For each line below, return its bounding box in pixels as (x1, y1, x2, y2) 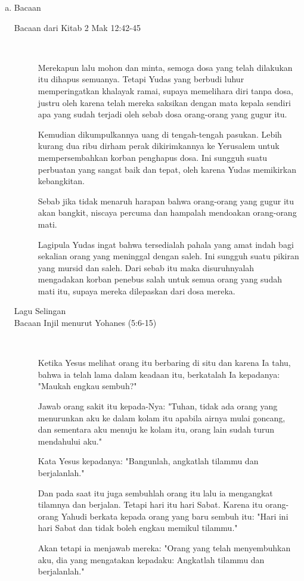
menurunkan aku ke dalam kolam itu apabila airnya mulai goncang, (38, 411, 286, 424)
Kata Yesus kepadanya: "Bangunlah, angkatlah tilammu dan (38, 455, 259, 467)
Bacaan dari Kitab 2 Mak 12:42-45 (14, 21, 141, 33)
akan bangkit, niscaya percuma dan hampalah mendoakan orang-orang (38, 206, 297, 219)
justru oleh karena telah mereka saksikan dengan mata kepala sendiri (38, 96, 291, 108)
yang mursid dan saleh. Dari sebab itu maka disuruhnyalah (38, 261, 255, 274)
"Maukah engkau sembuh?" (38, 380, 137, 392)
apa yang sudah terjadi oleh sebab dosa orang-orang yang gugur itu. (38, 108, 287, 120)
